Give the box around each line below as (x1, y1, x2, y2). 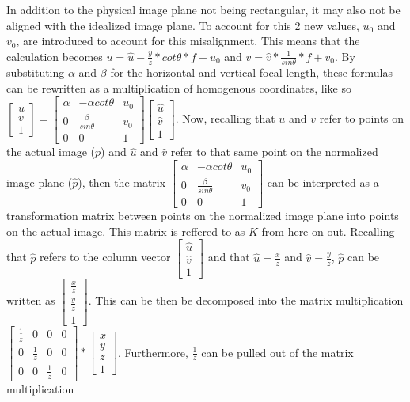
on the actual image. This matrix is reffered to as (6, 222, 245, 239)
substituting (6, 64, 65, 81)
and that (207, 248, 250, 265)
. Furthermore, (117, 343, 188, 360)
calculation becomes (6, 47, 103, 64)
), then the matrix (78, 174, 166, 191)
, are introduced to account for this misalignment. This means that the (16, 32, 360, 49)
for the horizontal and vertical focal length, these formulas (110, 64, 393, 81)
